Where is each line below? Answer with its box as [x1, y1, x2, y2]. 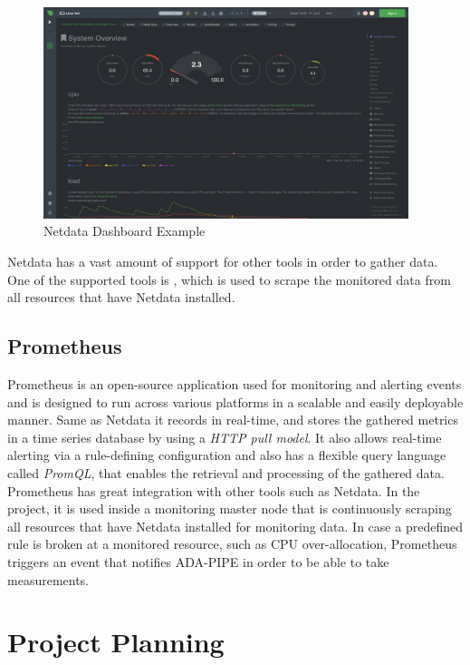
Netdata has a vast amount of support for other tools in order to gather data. [7, 252, 438, 271]
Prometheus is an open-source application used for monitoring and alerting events [7, 375, 462, 394]
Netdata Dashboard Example [43, 221, 206, 240]
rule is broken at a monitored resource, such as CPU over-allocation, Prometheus [7, 534, 457, 553]
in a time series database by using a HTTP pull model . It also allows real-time [7, 427, 442, 446]
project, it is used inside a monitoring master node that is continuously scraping [7, 499, 452, 518]
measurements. [7, 570, 90, 589]
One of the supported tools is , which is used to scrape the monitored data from [7, 269, 451, 288]
